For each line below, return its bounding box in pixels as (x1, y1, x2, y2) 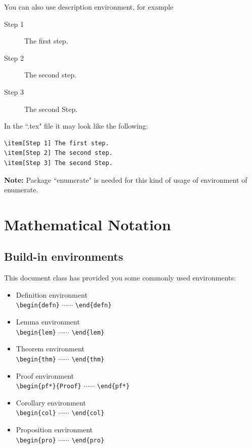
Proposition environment (16, 424, 93, 435)
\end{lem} (71, 329, 105, 336)
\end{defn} (75, 302, 112, 309)
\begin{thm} (16, 355, 56, 363)
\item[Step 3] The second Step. (4, 159, 113, 167)
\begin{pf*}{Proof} (16, 383, 81, 390)
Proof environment (16, 370, 74, 381)
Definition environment (16, 289, 88, 300)
